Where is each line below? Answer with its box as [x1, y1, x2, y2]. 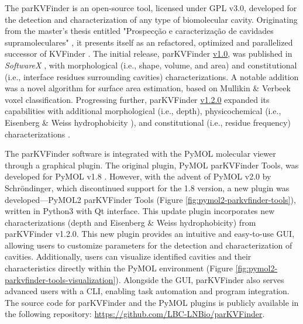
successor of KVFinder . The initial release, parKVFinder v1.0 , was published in [5, 47, 292, 60]
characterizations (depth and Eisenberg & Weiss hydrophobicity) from [5, 216, 256, 228]
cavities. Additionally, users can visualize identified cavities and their [5, 250, 252, 263]
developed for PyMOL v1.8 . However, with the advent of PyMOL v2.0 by [5, 170, 271, 182]
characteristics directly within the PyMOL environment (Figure [5, 262, 233, 274]
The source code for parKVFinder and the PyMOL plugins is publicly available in [5, 296, 299, 308]
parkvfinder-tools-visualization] [5, 273, 116, 285]
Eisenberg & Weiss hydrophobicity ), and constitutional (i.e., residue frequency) [5, 116, 291, 128]
